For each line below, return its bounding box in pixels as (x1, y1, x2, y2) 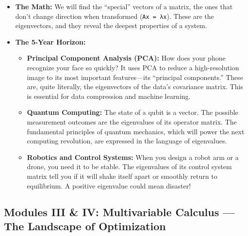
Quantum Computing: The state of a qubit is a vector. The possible (27, 107, 238, 117)
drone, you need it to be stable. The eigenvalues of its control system (27, 161, 232, 172)
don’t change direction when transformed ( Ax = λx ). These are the (15, 11, 214, 21)
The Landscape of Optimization (4, 218, 166, 233)
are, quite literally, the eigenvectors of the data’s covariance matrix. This (27, 81, 243, 92)
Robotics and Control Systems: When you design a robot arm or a (27, 152, 239, 162)
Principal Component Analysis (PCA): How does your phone (27, 53, 226, 63)
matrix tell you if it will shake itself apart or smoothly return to (27, 171, 217, 181)
